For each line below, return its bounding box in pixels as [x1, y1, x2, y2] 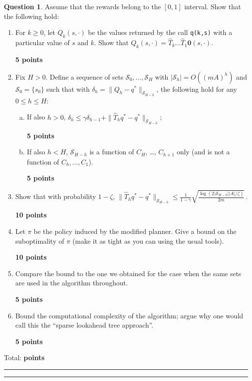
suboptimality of [15, 235, 64, 246]
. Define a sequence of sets [46, 71, 124, 82]
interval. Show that [184, 1, 241, 11]
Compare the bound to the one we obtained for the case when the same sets [15, 268, 241, 278]
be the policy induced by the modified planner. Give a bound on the [33, 226, 236, 236]
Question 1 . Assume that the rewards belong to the [4, 1, 161, 11]
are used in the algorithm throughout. [15, 278, 128, 288]
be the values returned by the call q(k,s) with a [88, 27, 232, 37]
